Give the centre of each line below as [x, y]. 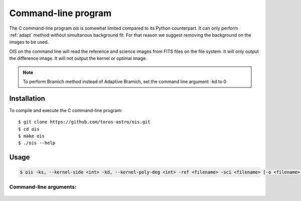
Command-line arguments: [43, 187]
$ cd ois [29, 129]
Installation [27, 98]
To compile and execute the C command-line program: [66, 110]
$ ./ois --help [37, 143]
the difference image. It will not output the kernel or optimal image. [78, 58]
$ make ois [32, 136]
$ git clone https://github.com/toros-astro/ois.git [84, 122]
